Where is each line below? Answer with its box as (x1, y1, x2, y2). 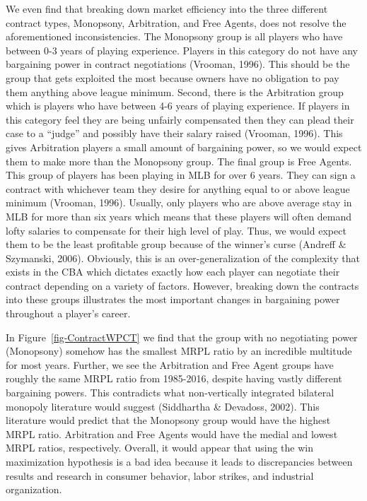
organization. (6, 482, 62, 497)
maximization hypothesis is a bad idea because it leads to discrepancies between (6, 454, 353, 468)
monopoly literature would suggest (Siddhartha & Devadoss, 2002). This (6, 399, 320, 413)
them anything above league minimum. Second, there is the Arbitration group (6, 84, 344, 99)
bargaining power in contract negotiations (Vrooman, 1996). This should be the (6, 57, 350, 71)
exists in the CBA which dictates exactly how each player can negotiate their (6, 264, 340, 279)
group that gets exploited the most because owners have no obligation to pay (6, 70, 339, 85)
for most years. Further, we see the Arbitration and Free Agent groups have (6, 357, 334, 372)
